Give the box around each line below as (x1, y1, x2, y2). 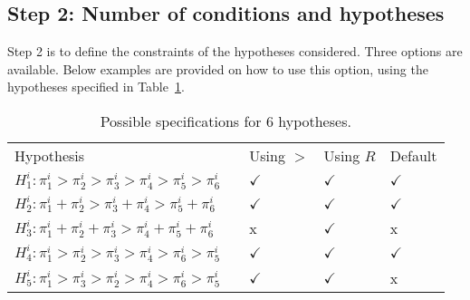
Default (389, 144, 437, 166)
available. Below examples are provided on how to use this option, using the (7, 59, 428, 78)
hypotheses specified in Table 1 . (7, 77, 185, 96)
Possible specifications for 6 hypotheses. (100, 110, 351, 131)
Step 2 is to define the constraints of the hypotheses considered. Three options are (7, 42, 463, 61)
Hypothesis (14, 144, 85, 166)
